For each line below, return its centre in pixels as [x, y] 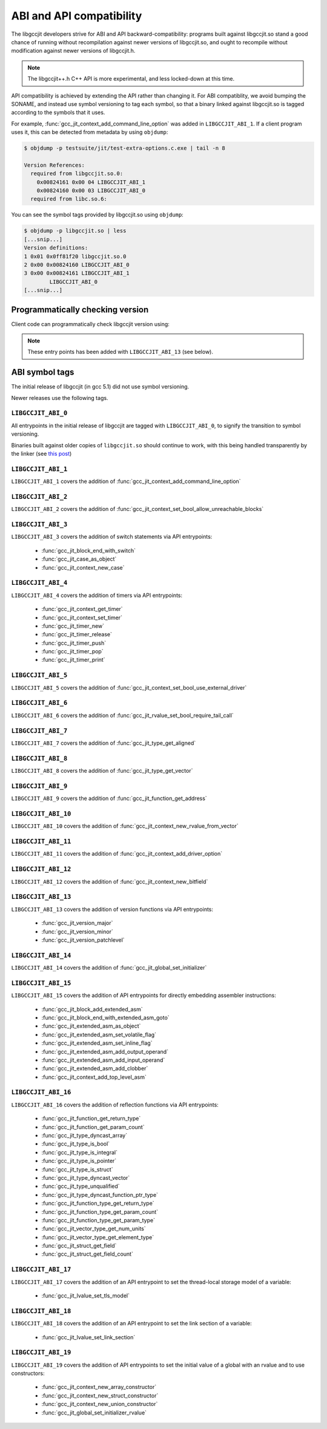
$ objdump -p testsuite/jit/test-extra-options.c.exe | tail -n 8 [124, 148]
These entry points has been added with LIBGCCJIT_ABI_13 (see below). [120, 352]
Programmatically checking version [80, 309]
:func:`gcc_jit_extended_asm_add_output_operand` [105, 1051]
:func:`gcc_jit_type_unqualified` [81, 1186]
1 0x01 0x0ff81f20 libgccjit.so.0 [75, 256]
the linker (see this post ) [41, 453]
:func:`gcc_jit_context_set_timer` [82, 618]
